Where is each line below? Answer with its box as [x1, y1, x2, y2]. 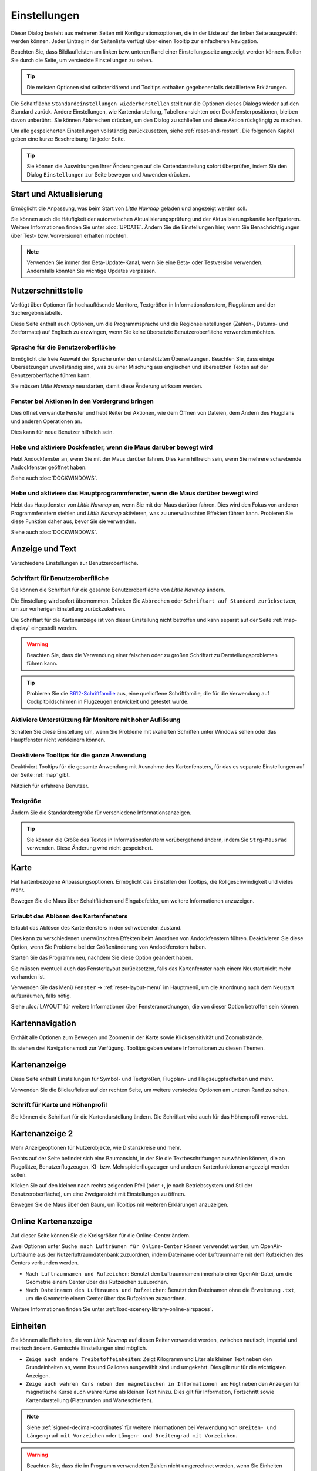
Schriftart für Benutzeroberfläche [11, 574, 109, 583]
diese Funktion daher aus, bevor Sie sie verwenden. [11, 518, 136, 525]
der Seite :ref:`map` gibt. [11, 771, 70, 778]
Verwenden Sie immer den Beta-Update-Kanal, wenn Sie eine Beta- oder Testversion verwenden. [26, 259, 263, 266]
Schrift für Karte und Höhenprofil [11, 1101, 107, 1109]
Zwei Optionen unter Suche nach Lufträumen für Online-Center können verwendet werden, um [11, 1243, 259, 1250]
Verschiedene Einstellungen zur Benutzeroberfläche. [11, 560, 139, 567]
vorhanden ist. [11, 973, 46, 980]
